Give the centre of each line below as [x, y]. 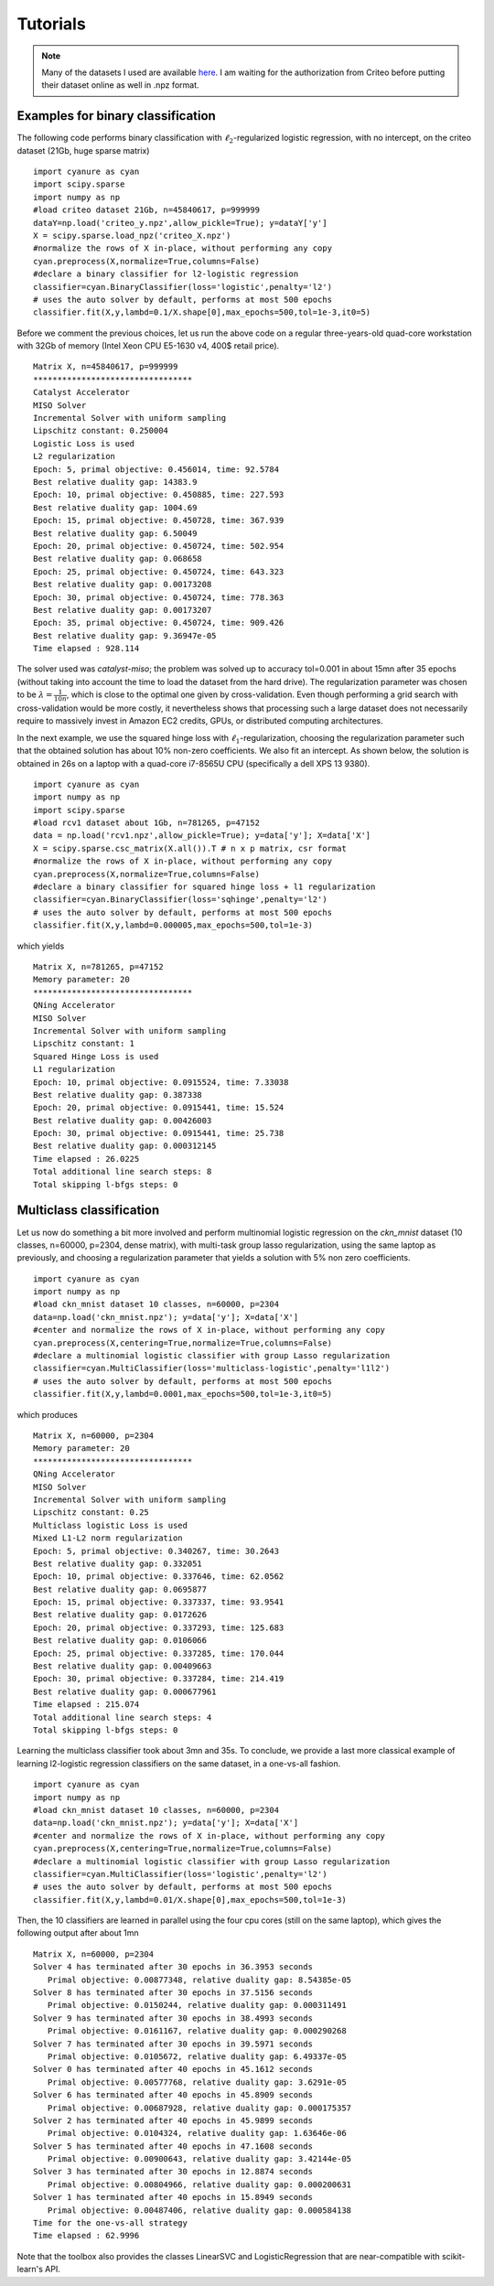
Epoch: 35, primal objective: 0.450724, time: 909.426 [159, 623]
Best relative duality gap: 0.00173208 [123, 585]
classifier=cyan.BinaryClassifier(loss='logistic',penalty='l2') [183, 287]
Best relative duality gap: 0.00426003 [123, 1120]
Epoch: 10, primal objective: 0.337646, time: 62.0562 [159, 1577]
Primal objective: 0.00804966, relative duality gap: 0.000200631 [199, 2184]
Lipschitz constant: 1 [84, 1044]
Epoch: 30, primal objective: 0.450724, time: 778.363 [159, 597]
